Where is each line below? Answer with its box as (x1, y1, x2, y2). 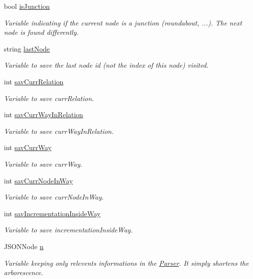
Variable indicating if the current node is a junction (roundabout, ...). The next (4, 17, 242, 27)
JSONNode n (4, 241, 44, 251)
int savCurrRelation (4, 76, 64, 86)
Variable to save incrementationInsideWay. (4, 225, 133, 235)
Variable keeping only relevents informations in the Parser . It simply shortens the (4, 257, 249, 268)
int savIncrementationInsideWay (4, 208, 101, 218)
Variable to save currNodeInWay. (4, 192, 104, 202)
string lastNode (4, 43, 50, 53)
